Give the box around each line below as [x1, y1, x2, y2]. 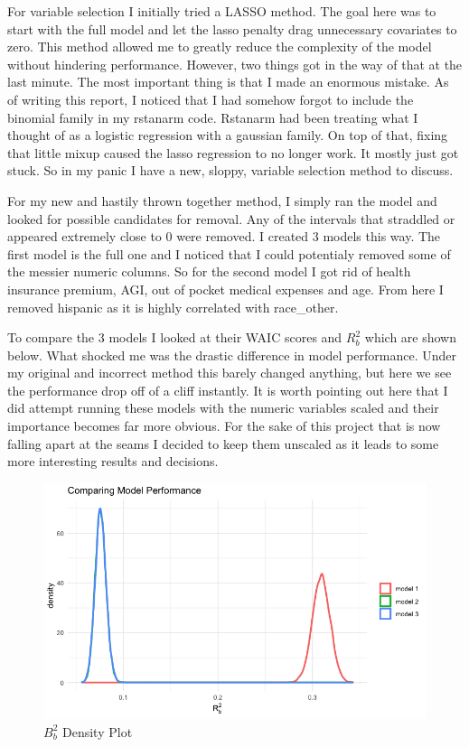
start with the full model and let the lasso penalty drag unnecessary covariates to [7, 19, 457, 38]
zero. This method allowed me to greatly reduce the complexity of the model [7, 37, 432, 56]
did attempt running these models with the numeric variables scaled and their [7, 398, 439, 417]
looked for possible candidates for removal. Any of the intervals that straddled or [7, 209, 455, 228]
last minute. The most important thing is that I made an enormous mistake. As [7, 72, 449, 91]
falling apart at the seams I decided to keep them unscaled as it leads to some [7, 434, 439, 453]
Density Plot [61, 722, 133, 741]
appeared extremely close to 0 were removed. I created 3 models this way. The [7, 227, 441, 246]
